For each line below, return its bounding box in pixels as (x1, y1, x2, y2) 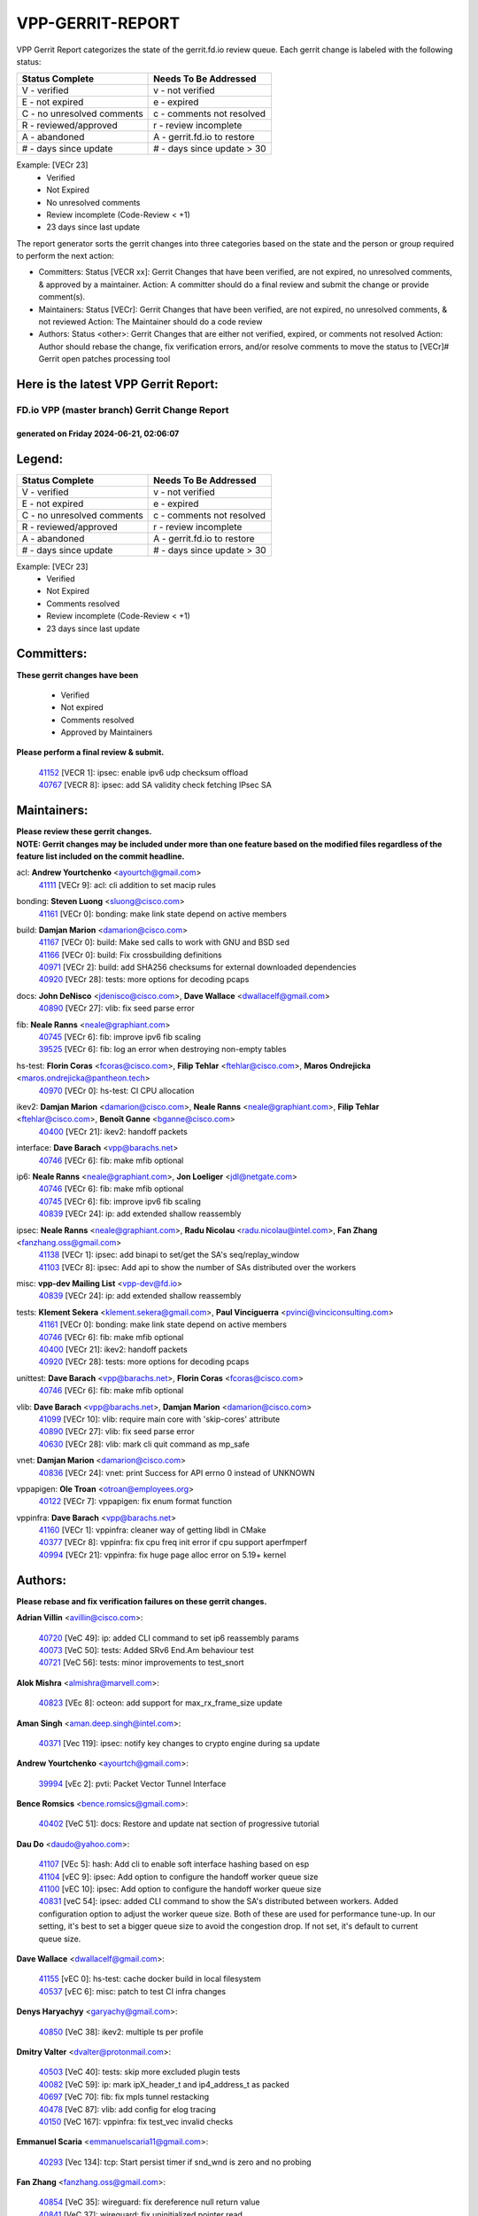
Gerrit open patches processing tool (38, 354, 171, 364)
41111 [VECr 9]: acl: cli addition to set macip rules (38, 879, 217, 890)
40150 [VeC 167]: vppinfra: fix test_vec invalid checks (38, 2116, 234, 2126)
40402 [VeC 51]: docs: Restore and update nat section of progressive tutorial (38, 1818, 320, 1830)
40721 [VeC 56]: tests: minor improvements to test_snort (38, 1658, 244, 1668)
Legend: (16, 451, 64, 466)
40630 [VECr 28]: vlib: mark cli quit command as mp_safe (38, 1439, 251, 1449)
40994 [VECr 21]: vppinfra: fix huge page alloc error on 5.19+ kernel (38, 1549, 287, 1560)
